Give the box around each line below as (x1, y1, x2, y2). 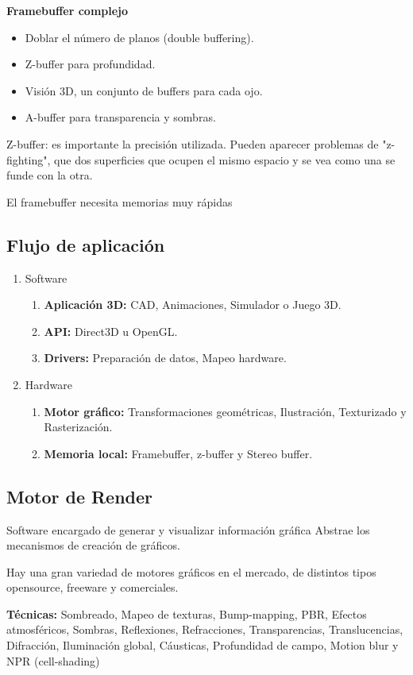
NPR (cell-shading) (6, 652, 100, 669)
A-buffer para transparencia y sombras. (25, 109, 216, 125)
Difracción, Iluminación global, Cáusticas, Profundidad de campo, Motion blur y (6, 637, 399, 654)
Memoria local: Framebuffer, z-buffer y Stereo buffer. (44, 445, 313, 461)
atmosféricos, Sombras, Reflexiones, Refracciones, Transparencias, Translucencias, (6, 621, 403, 638)
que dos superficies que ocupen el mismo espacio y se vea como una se (54, 151, 396, 168)
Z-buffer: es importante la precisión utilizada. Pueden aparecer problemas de (6, 135, 379, 152)
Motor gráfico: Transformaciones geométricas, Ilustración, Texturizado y (44, 403, 407, 419)
